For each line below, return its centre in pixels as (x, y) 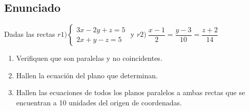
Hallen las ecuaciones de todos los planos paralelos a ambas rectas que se (131, 92)
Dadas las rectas (30, 34)
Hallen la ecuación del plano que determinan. (87, 75)
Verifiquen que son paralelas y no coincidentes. (89, 58)
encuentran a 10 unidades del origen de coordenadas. (99, 102)
